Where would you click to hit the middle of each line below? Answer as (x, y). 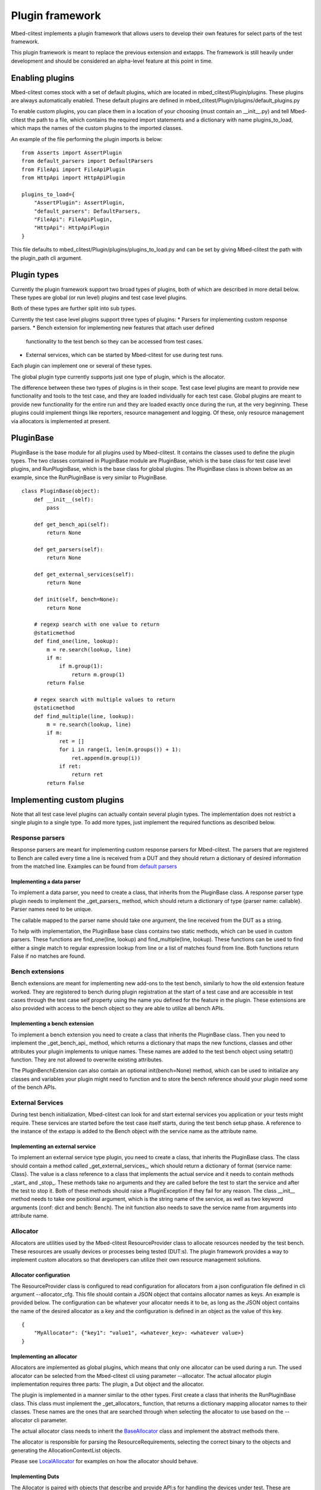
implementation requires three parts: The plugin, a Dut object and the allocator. (108, 1384)
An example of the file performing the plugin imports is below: (87, 139)
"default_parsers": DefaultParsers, (87, 211)
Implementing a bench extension (53, 1024)
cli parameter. (51, 1420)
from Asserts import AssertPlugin (72, 153)
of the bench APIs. (34, 1087)
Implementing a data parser (46, 881)
